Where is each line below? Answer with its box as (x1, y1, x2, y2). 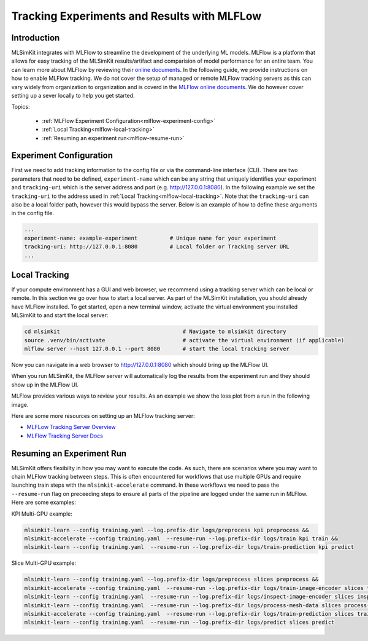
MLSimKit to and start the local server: (11, 312, 109, 319)
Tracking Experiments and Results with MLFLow (11, 9, 262, 23)
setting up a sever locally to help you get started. (11, 92, 135, 100)
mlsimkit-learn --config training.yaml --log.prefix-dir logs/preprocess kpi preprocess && (24, 526, 309, 533)
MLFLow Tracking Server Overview (26, 423, 116, 431)
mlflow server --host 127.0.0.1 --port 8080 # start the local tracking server (24, 345, 289, 353)
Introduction (11, 33, 60, 43)
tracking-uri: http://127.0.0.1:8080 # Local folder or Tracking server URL (24, 243, 289, 250)
